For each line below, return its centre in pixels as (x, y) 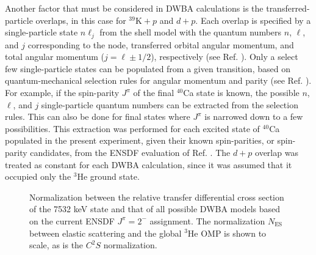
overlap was (277, 152)
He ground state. (108, 176)
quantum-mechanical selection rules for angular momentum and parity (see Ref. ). (158, 80)
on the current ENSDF (72, 220)
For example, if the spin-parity (62, 93)
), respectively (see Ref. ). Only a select (224, 57)
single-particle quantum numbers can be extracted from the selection (170, 104)
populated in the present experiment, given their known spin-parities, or (140, 140)
